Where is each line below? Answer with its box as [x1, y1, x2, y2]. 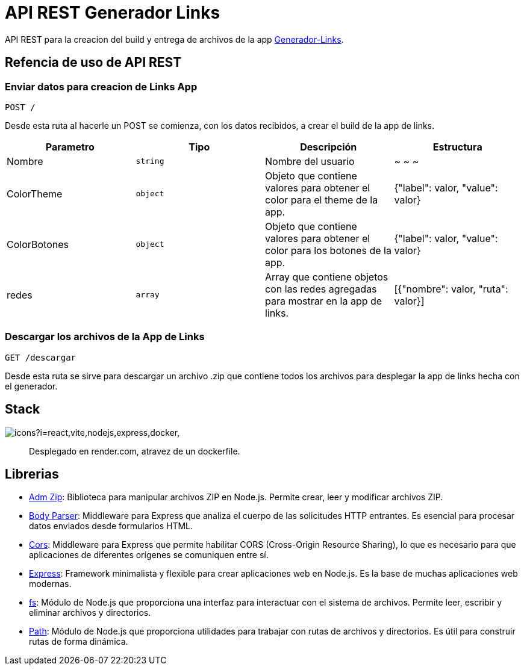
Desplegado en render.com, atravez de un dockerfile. [29, 445, 240, 456]
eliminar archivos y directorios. [29, 607, 151, 618]
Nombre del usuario [265, 155, 355, 167]
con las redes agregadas [265, 282, 377, 295]
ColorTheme [7, 187, 63, 200]
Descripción [300, 140, 357, 153]
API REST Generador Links [5, 2, 220, 23]
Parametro [45, 140, 95, 153]
